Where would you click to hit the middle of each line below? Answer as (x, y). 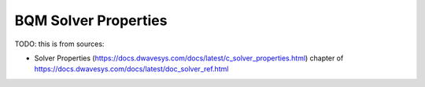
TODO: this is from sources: (59, 44)
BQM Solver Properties (91, 20)
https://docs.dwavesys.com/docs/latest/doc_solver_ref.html (131, 69)
